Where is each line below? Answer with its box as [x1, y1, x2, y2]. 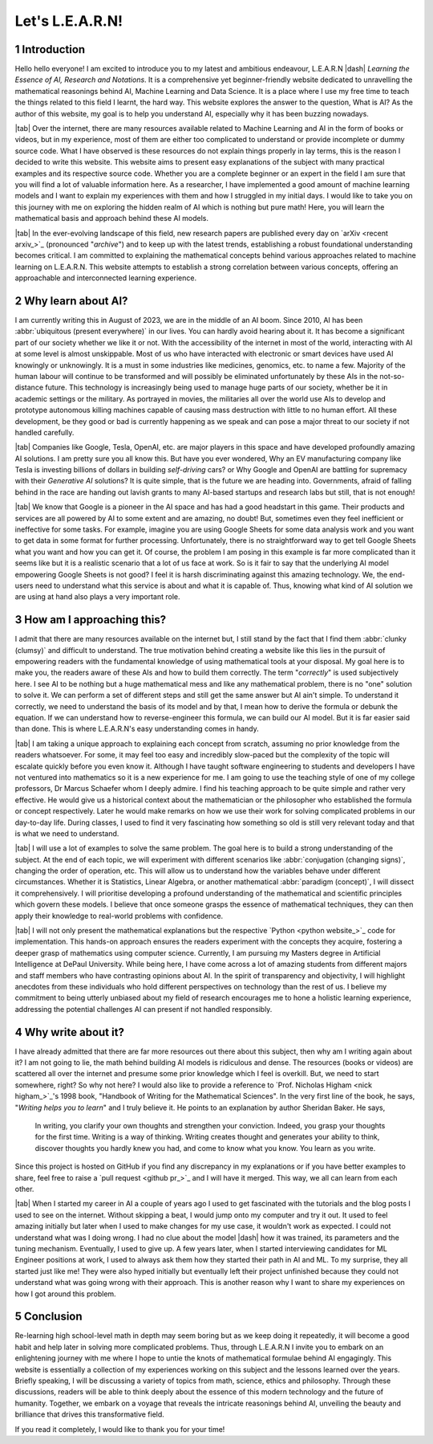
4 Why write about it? [14, 1025, 124, 1039]
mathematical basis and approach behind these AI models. [14, 214, 208, 223]
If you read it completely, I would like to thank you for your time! [14, 1424, 225, 1434]
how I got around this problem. [14, 1289, 116, 1299]
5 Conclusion [14, 1310, 83, 1324]
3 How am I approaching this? [14, 613, 167, 626]
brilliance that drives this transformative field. [14, 1409, 164, 1419]
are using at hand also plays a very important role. [14, 592, 180, 602]
